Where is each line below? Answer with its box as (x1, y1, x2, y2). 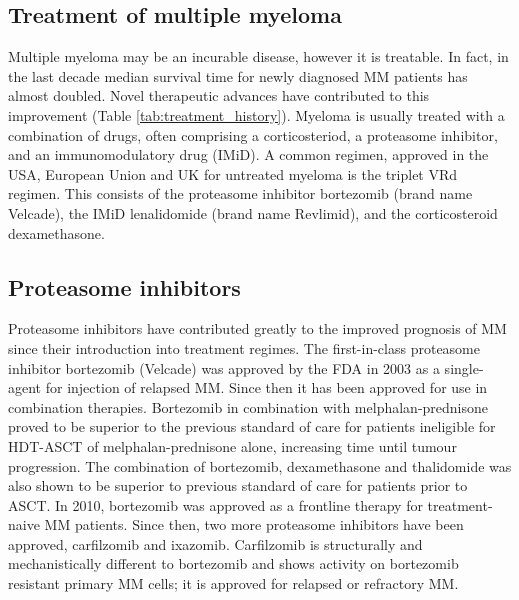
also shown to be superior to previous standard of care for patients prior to (8, 475, 468, 496)
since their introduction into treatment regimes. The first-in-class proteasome (8, 337, 480, 358)
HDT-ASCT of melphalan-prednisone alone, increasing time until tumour (8, 435, 457, 456)
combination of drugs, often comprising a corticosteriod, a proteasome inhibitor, (8, 124, 498, 145)
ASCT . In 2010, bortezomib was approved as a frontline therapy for (8, 494, 423, 515)
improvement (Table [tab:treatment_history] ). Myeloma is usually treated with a (8, 104, 505, 125)
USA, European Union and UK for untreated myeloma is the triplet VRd (8, 163, 458, 184)
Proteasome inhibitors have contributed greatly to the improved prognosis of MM (8, 318, 507, 339)
